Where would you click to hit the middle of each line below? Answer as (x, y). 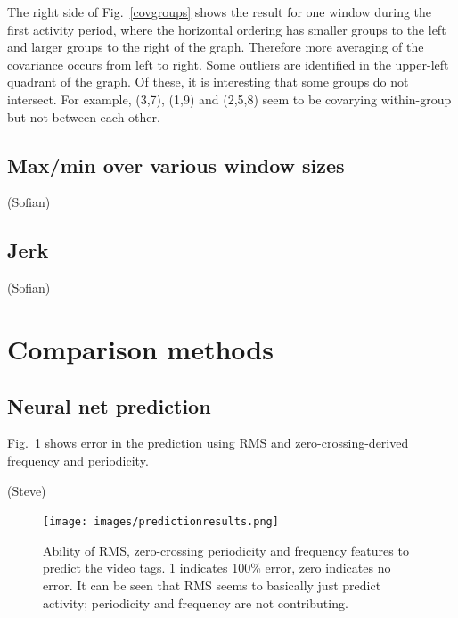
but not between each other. (84, 116)
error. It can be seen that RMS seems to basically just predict (212, 585)
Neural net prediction (109, 405)
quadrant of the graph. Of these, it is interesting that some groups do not (208, 82)
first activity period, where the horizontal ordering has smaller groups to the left (227, 29)
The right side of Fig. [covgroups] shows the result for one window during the (220, 12)
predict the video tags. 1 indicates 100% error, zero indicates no (217, 568)
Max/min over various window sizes (176, 165)
